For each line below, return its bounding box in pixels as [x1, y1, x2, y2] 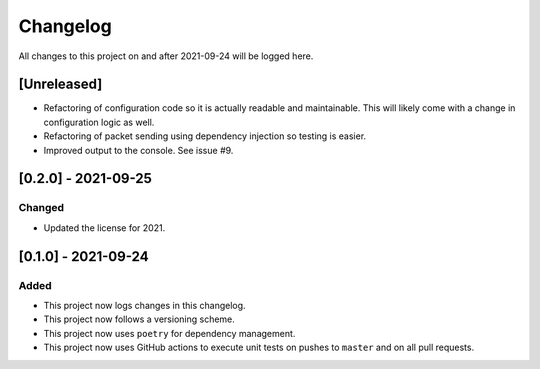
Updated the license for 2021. [43, 221, 166, 234]
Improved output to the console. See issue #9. [43, 144, 234, 156]
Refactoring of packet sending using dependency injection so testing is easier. [43, 130, 367, 142]
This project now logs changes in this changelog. [43, 299, 246, 311]
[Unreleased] [18, 76, 103, 93]
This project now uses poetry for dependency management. [43, 327, 296, 339]
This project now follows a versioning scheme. [43, 313, 235, 325]
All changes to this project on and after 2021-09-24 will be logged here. [18, 50, 314, 62]
